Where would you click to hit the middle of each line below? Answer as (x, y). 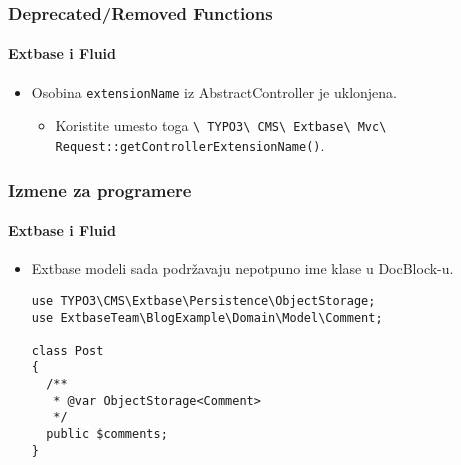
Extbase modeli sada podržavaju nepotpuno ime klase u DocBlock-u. (242, 268)
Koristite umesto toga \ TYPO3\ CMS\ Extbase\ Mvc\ (221, 125)
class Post (67, 350)
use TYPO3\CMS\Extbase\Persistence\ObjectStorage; (203, 300)
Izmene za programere (100, 189)
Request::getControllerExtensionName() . (190, 144)
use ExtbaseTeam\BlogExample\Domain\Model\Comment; (207, 317)
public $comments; (107, 434)
